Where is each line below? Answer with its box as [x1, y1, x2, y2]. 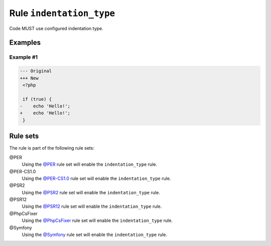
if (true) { [23, 96, 52, 102]
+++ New [20, 75, 39, 81]
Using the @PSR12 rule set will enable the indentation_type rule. [22, 203, 162, 209]
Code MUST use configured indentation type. [9, 25, 104, 31]
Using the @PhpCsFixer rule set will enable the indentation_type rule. [22, 217, 173, 223]
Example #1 [9, 54, 38, 61]
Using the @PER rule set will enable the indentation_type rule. [22, 161, 158, 168]
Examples [9, 38, 41, 47]
